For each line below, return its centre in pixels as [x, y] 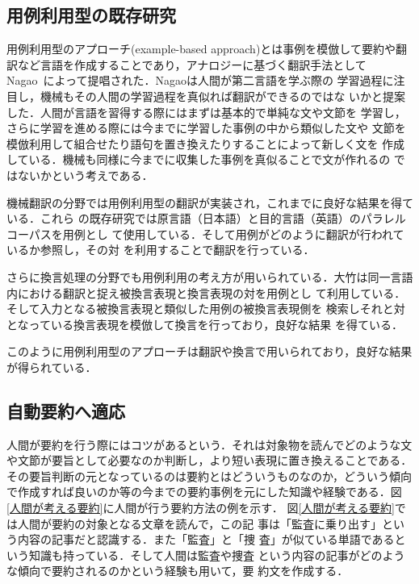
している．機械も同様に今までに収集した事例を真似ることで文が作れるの [199, 159]
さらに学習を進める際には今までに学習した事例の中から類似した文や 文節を [206, 128]
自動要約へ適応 [66, 410]
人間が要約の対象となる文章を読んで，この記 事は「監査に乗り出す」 [199, 523]
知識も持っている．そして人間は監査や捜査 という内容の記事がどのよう [217, 555]
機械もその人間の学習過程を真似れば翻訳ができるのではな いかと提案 [223, 96]
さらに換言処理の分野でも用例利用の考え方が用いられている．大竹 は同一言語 [210, 276]
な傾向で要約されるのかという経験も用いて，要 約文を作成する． [178, 571]
